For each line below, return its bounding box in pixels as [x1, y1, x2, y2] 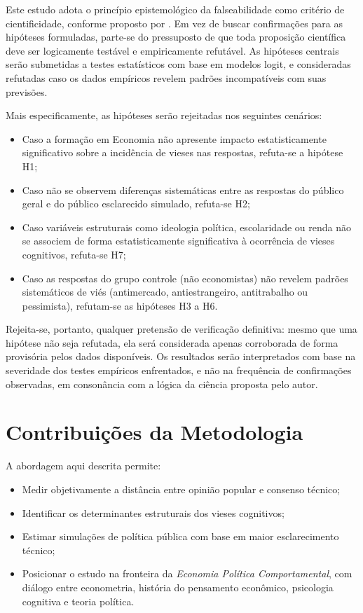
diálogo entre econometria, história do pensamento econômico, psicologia [22, 579, 334, 594]
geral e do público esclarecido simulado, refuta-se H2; [22, 196, 250, 211]
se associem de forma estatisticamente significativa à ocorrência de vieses [22, 233, 335, 248]
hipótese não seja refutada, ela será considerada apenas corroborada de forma [6, 335, 338, 350]
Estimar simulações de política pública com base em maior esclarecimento [22, 529, 339, 544]
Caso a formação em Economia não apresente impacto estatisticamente [22, 131, 327, 146]
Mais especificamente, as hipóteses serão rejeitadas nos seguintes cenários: [6, 108, 322, 123]
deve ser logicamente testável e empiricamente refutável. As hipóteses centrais [6, 43, 339, 57]
